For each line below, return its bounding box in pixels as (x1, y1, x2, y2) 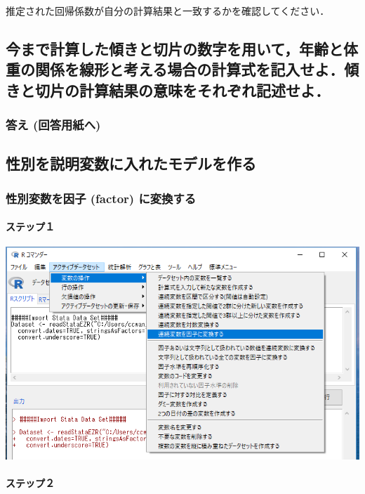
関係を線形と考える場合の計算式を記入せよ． (34, 58, 345, 80)
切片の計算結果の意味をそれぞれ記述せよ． (34, 79, 330, 100)
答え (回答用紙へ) (6, 116, 101, 134)
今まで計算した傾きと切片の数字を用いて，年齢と (6, 37, 343, 59)
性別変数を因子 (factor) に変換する (6, 189, 197, 207)
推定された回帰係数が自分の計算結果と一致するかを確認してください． (6, 4, 330, 18)
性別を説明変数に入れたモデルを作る (6, 152, 256, 174)
